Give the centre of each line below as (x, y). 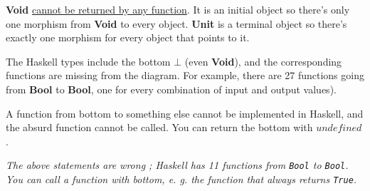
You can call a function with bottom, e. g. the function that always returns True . (181, 179)
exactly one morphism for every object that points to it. (128, 37)
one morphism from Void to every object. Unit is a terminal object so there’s (176, 23)
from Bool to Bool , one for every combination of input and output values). (171, 89)
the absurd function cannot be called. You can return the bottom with (159, 127)
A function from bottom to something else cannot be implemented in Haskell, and (185, 113)
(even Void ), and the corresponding (263, 61)
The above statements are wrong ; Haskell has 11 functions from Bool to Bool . (177, 165)
